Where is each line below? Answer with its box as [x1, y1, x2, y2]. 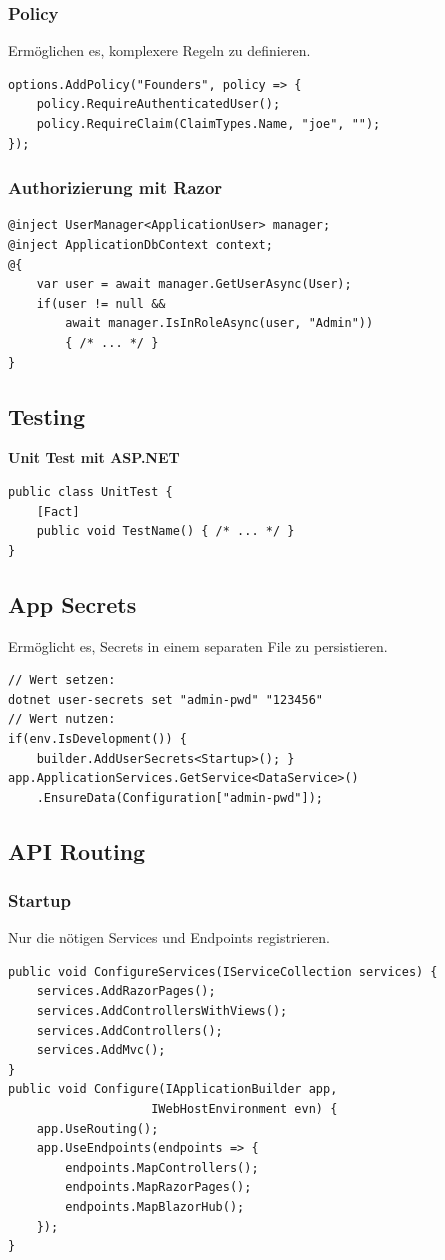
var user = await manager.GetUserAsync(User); [36, 277, 352, 292]
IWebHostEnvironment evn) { [151, 1102, 338, 1117]
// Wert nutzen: [8, 712, 116, 727]
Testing [8, 400, 85, 431]
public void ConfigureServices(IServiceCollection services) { [8, 964, 438, 979]
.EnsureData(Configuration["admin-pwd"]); [36, 790, 323, 805]
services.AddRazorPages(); [36, 984, 216, 999]
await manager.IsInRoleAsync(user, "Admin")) [65, 316, 374, 331]
